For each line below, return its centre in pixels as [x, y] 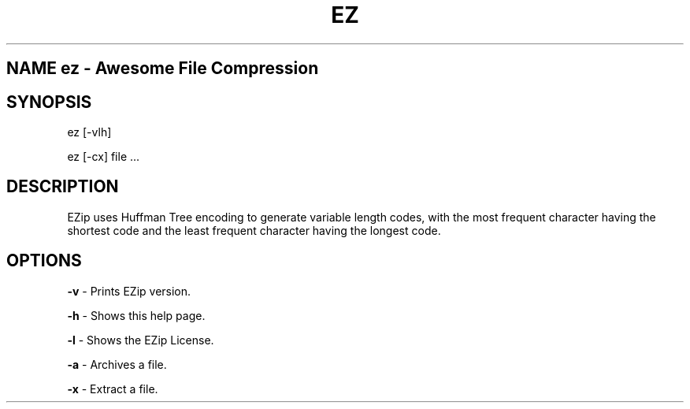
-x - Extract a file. [113, 389]
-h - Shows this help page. [136, 315]
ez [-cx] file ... [104, 157]
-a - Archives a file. [117, 364]
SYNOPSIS [49, 102]
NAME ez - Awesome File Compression [163, 69]
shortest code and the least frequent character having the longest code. [254, 230]
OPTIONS [44, 261]
